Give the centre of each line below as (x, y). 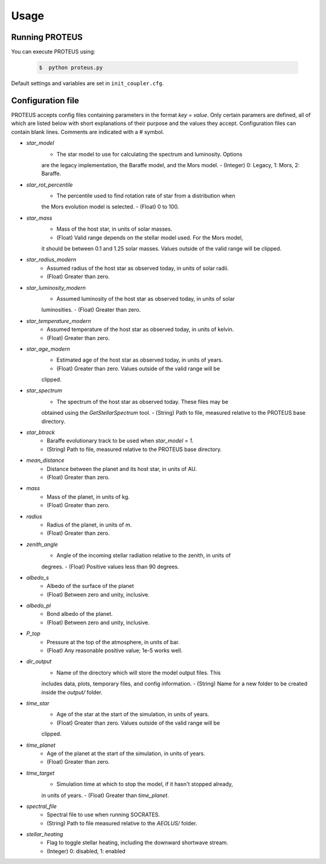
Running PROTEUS (47, 37)
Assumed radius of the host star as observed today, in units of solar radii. (138, 268)
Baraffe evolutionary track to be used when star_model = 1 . (120, 441)
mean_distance (45, 460)
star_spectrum (44, 391)
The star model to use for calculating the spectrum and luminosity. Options (149, 154)
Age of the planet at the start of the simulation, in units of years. (126, 753)
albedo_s (38, 577)
